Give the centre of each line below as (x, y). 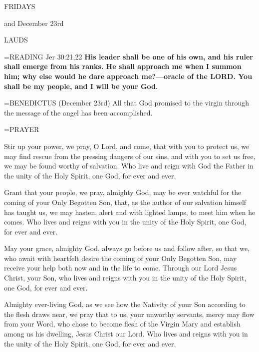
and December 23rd (34, 23)
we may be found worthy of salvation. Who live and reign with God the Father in (129, 166)
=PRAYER (22, 129)
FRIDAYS (20, 6)
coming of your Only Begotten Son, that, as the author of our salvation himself (125, 202)
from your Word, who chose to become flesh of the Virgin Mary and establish (122, 324)
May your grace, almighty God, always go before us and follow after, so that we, (127, 248)
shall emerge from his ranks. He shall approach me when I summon (123, 66)
